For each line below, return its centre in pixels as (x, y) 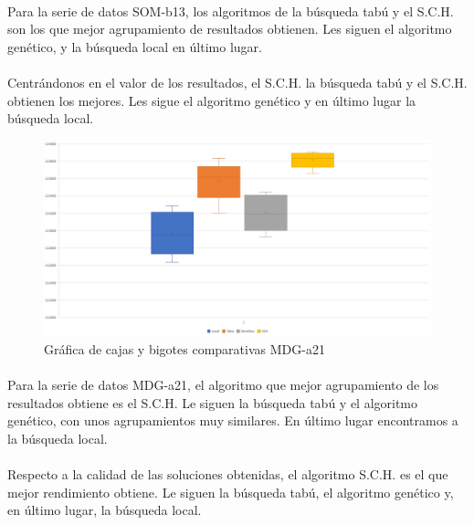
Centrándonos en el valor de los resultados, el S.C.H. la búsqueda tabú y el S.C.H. (237, 82)
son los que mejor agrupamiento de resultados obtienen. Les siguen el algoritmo (230, 29)
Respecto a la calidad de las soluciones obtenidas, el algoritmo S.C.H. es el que (228, 473)
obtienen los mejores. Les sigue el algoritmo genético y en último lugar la (212, 100)
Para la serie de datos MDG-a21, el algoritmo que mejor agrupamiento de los (223, 385)
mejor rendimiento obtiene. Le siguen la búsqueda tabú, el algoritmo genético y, (231, 492)
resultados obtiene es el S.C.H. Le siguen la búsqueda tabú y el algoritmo (213, 402)
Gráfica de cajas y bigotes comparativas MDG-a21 (184, 348)
